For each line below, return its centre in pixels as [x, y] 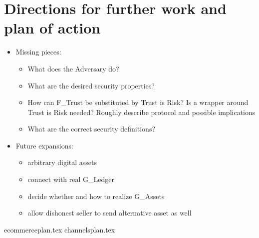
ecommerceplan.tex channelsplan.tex [60, 229]
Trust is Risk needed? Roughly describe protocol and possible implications [141, 112]
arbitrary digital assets [62, 162]
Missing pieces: [38, 52]
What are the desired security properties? [91, 85]
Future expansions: [44, 145]
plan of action [52, 28]
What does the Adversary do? [73, 68]
